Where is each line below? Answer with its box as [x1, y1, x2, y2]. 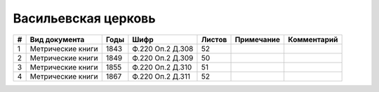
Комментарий [288, 34, 338, 44]
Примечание [234, 34, 281, 44]
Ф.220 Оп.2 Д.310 [132, 62, 192, 72]
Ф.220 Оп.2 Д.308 [132, 44, 194, 53]
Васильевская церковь [13, 11, 156, 26]
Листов [201, 34, 227, 44]
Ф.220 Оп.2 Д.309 [132, 53, 194, 63]
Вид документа [29, 34, 85, 44]
